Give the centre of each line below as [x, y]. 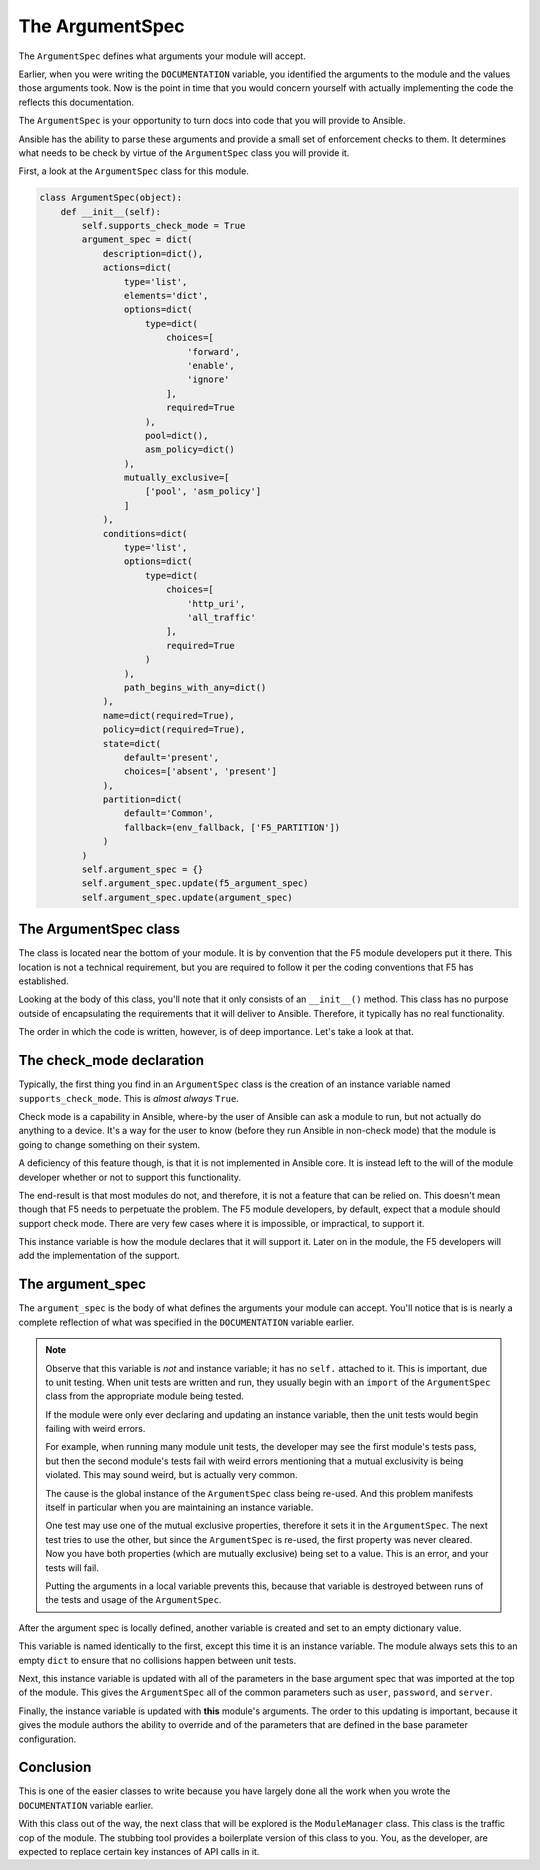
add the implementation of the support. [99, 1256]
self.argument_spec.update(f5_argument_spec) [195, 883]
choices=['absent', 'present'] [200, 771]
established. [43, 981]
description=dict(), [153, 253]
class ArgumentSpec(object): [111, 198]
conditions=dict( [145, 533]
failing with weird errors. [95, 1429]
